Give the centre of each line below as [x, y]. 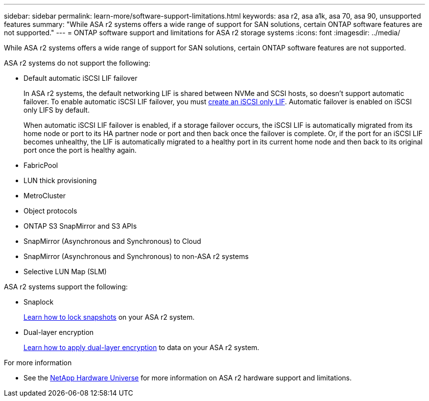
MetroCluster [45, 196]
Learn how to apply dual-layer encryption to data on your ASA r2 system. [142, 347]
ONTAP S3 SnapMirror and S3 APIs [80, 226]
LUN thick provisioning [60, 180]
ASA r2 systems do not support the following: [77, 63]
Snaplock [39, 302]
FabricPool [41, 165]
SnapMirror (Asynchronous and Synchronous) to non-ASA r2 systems [136, 256]
